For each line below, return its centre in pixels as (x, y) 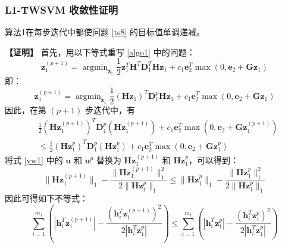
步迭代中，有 (110, 110)
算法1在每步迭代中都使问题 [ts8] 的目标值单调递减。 (105, 32)
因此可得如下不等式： (46, 198)
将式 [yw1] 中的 (34, 159)
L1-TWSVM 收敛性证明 (62, 9)
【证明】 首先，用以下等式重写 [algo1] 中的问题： (100, 52)
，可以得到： (213, 159)
